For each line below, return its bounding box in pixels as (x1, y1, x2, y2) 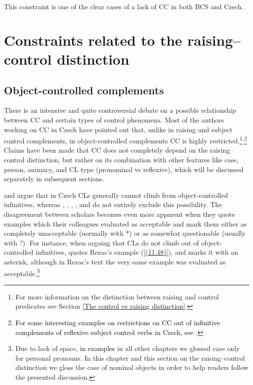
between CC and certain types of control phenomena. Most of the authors (4, 114, 224, 124)
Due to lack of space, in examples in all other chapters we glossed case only (15, 343, 240, 353)
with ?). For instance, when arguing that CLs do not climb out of (4, 237, 199, 247)
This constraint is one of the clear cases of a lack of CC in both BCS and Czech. (4, 1, 244, 11)
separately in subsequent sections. (4, 174, 105, 184)
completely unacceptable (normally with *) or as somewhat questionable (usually (4, 228, 246, 238)
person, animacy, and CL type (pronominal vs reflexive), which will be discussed (4, 164, 244, 174)
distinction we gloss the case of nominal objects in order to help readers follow (15, 362, 249, 372)
